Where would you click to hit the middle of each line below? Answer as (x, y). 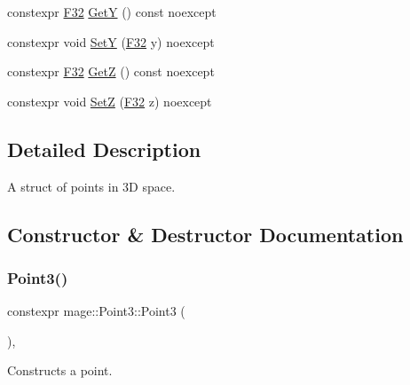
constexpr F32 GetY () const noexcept (112, 12)
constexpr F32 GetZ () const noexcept (111, 71)
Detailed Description (104, 149)
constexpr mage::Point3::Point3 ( (96, 311)
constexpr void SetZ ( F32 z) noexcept (110, 101)
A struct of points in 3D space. (91, 186)
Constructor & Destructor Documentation (205, 234)
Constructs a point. (60, 370)
